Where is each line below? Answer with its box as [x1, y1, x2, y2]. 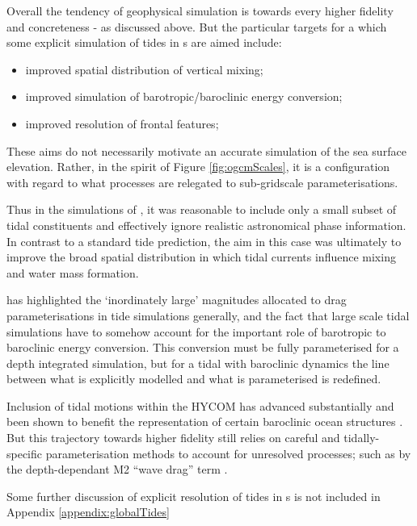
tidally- [343, 429, 380, 446]
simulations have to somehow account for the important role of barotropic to [6, 323, 386, 340]
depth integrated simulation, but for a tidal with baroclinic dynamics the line [6, 354, 390, 371]
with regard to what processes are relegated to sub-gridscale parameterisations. [6, 173, 398, 190]
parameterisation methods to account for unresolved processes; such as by [45, 445, 411, 461]
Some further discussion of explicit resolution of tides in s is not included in [6, 487, 381, 504]
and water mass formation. [6, 264, 139, 281]
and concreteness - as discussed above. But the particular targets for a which [6, 18, 387, 35]
